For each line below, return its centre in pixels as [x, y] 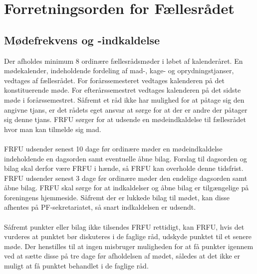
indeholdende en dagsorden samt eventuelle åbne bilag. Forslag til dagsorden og [126, 158]
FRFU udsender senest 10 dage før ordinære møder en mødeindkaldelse [113, 148]
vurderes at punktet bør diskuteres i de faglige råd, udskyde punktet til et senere [128, 236]
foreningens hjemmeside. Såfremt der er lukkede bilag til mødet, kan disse [117, 197]
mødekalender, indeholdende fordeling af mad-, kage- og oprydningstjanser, [119, 70]
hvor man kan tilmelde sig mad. [53, 129]
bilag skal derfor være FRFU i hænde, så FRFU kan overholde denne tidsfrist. [124, 168]
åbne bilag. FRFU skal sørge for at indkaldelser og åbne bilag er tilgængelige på [127, 188]
